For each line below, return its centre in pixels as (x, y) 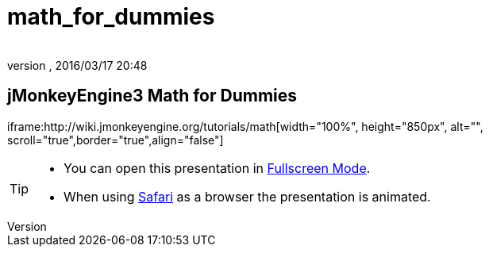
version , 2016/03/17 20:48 (77, 65)
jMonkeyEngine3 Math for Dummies (152, 96)
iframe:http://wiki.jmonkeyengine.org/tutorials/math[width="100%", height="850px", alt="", (245, 126)
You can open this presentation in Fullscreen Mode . (217, 168)
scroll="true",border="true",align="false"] (116, 140)
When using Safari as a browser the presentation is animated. (247, 196)
